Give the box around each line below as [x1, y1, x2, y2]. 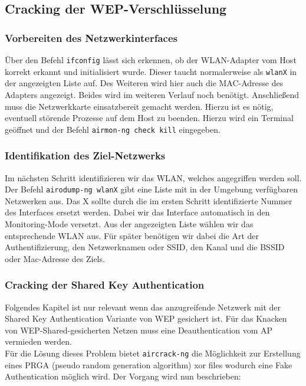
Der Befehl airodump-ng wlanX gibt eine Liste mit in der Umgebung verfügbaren [5, 183, 298, 195]
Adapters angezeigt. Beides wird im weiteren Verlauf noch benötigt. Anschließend [5, 88, 300, 100]
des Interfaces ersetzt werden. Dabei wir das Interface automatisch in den [5, 206, 270, 218]
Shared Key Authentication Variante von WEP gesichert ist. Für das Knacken [5, 312, 287, 325]
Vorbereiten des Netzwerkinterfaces [5, 30, 177, 45]
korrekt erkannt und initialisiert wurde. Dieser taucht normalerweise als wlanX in [5, 65, 297, 77]
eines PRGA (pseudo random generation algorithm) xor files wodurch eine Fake [5, 358, 292, 371]
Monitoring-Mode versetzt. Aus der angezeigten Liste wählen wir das [5, 218, 254, 230]
